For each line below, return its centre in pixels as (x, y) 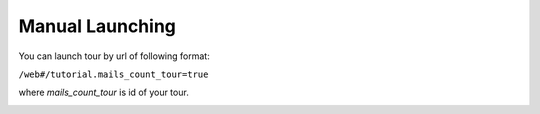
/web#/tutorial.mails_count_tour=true (113, 74)
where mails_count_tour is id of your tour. (103, 92)
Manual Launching (97, 26)
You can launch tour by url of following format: (114, 56)
